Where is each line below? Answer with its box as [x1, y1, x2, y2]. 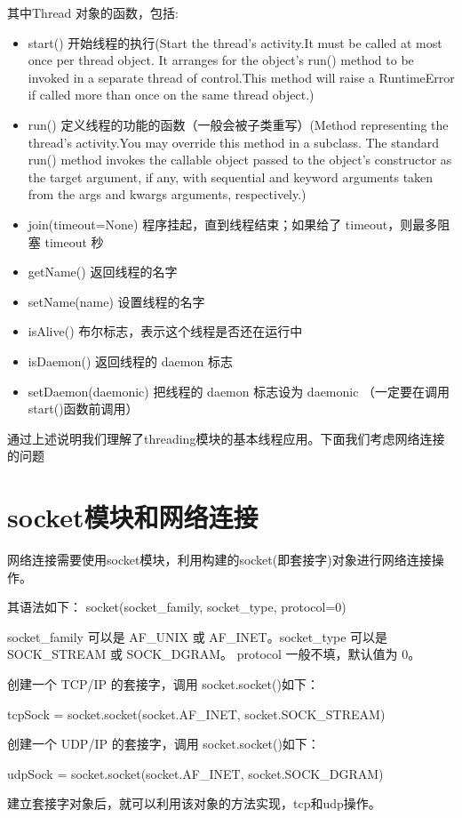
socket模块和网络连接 [7, 499, 259, 535]
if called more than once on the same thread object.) [28, 85, 315, 104]
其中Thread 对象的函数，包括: [7, 4, 179, 21]
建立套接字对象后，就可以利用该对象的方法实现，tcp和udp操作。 [7, 794, 381, 813]
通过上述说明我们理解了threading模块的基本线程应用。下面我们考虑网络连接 [7, 429, 445, 447]
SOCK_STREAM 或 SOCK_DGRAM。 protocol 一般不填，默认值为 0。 [7, 645, 421, 663]
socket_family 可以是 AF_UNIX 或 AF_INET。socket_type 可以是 [7, 627, 388, 646]
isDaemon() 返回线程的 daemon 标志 [28, 351, 233, 370]
